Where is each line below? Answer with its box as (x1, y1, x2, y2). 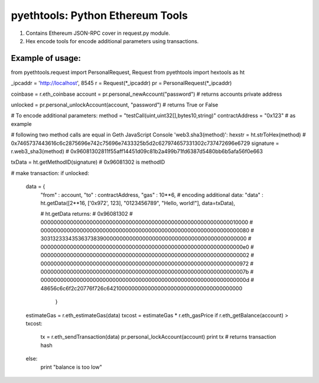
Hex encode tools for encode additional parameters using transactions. (25, 37, 199, 44)
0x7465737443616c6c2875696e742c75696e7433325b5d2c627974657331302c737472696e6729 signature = (11, 139, 279, 147)
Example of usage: (11, 53, 81, 63)
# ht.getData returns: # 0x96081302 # (40, 210, 133, 218)
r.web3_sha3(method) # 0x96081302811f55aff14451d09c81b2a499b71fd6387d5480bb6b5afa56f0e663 (11, 148, 263, 155)
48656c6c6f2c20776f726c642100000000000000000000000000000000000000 (40, 284, 243, 292)
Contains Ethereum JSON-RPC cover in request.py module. (25, 30, 171, 37)
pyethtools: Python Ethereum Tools (11, 9, 188, 22)
